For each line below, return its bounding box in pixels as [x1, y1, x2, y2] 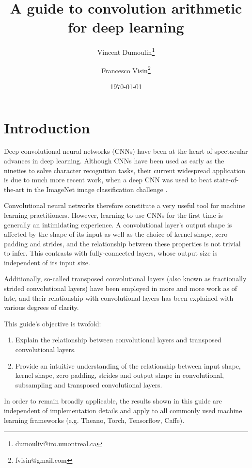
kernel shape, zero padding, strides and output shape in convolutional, [15, 370, 224, 380]
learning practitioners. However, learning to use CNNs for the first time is [4, 210, 223, 220]
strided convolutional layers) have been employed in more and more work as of [4, 283, 237, 293]
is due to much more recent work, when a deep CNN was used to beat [4, 175, 212, 185]
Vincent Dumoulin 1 [97, 46, 155, 57]
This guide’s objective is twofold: [4, 318, 101, 328]
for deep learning [68, 17, 184, 37]
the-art [4, 184, 25, 194]
